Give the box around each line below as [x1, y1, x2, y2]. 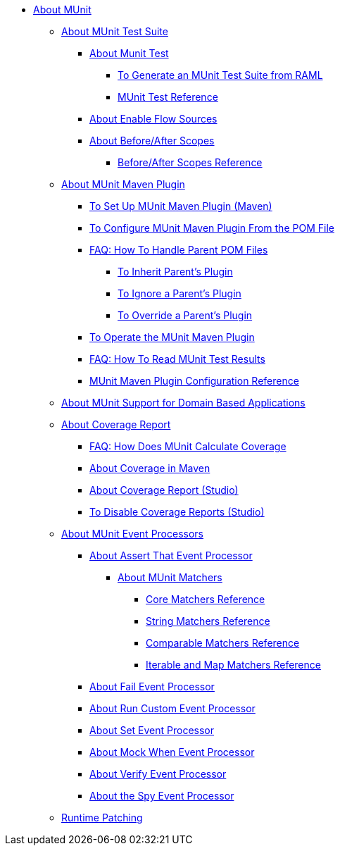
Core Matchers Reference [146, 593, 265, 605]
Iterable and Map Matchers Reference [146, 659, 321, 671]
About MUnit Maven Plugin [61, 178, 185, 190]
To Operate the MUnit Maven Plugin [89, 331, 255, 343]
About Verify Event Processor [89, 768, 227, 780]
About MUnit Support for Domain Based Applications [61, 397, 306, 409]
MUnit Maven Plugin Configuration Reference [89, 375, 299, 387]
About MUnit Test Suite [61, 25, 168, 37]
